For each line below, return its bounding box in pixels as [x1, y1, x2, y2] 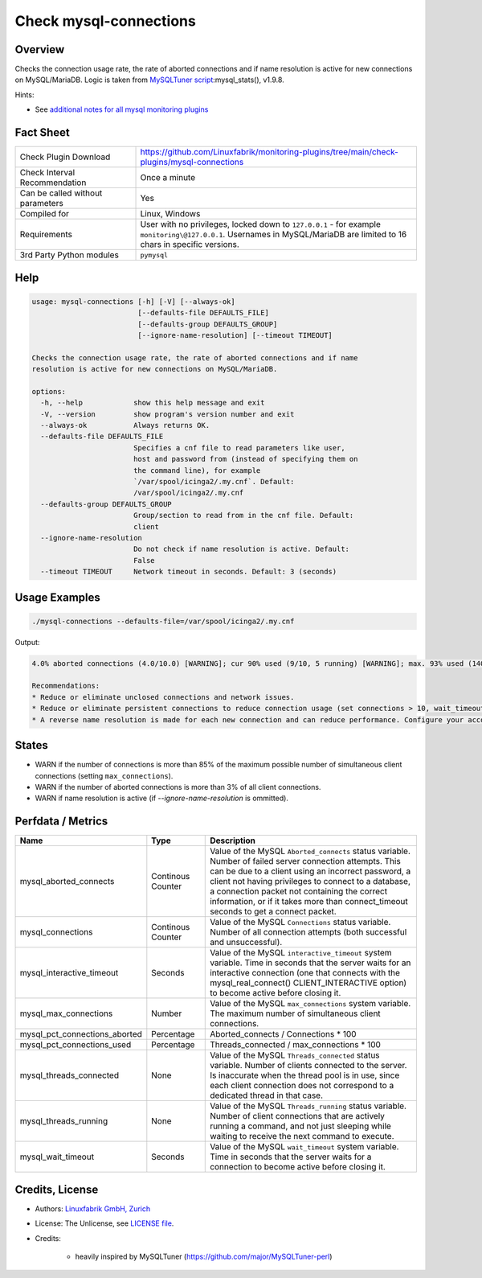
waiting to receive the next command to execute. [210, 1131, 394, 1142]
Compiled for [19, 208, 70, 220]
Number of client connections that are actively [210, 1111, 386, 1122]
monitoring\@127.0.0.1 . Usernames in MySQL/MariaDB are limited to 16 [140, 229, 407, 240]
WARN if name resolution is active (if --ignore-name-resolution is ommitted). [35, 793, 289, 803]
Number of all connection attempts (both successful [210, 927, 407, 938]
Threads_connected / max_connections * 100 [210, 1039, 382, 1050]
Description [210, 835, 256, 846]
